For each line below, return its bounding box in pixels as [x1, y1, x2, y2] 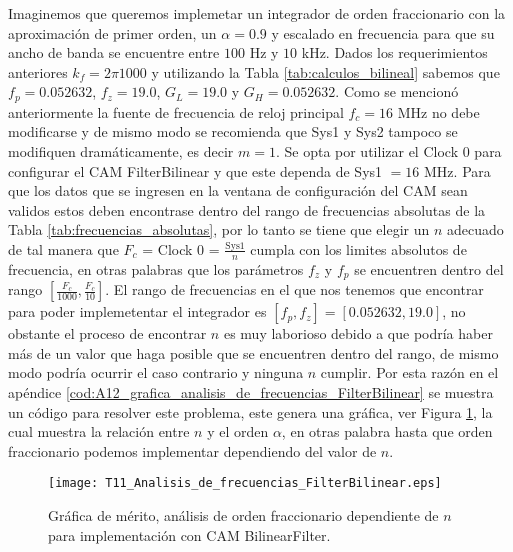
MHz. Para [424, 160, 491, 181]
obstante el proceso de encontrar [8, 323, 207, 344]
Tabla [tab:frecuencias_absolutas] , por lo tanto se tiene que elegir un [8, 219, 430, 240]
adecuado [446, 219, 504, 240]
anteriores [8, 61, 68, 82]
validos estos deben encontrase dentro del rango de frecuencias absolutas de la [8, 199, 486, 220]
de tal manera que [8, 238, 119, 259]
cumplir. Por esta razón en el [320, 362, 499, 383]
